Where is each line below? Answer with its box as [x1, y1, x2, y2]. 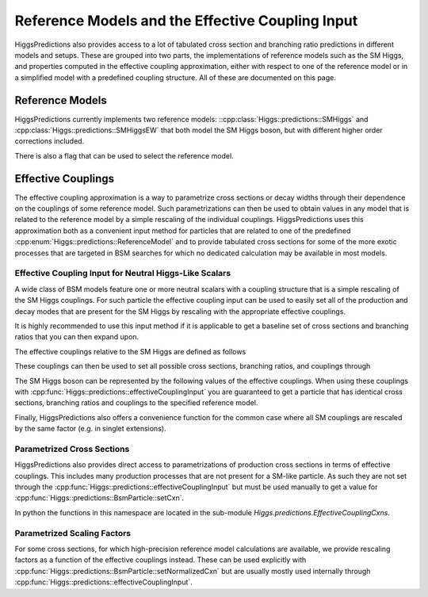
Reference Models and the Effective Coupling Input [14, 12, 358, 29]
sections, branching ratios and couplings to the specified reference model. [14, 398, 258, 408]
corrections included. [14, 136, 85, 146]
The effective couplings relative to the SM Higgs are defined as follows [14, 346, 246, 356]
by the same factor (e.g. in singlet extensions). [14, 424, 166, 434]
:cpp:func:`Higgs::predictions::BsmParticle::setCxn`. [14, 493, 185, 503]
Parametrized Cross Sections [14, 443, 130, 454]
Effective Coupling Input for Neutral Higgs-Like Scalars [14, 268, 231, 279]
